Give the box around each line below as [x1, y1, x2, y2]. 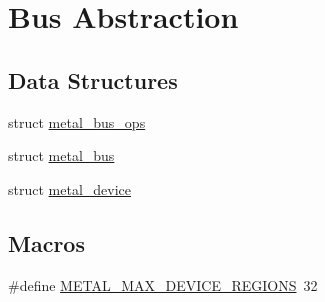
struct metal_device [8, 178, 131, 199]
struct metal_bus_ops [8, 111, 146, 132]
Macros [8, 227, 85, 258]
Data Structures [8, 64, 178, 95]
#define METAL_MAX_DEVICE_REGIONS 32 [8, 274, 318, 295]
